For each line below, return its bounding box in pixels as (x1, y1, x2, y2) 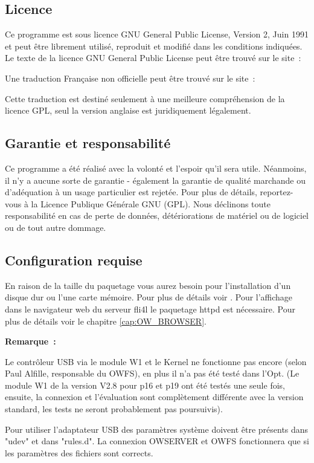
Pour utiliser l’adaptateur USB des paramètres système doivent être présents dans (5, 423, 309, 435)
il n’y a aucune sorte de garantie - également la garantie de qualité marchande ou (5, 173, 306, 186)
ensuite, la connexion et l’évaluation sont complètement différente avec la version (5, 390, 304, 403)
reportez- (260, 186, 293, 198)
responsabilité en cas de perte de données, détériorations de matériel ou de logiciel (5, 209, 309, 222)
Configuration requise (5, 250, 143, 269)
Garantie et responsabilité (5, 134, 171, 152)
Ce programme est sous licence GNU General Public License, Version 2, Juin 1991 (5, 28, 309, 40)
